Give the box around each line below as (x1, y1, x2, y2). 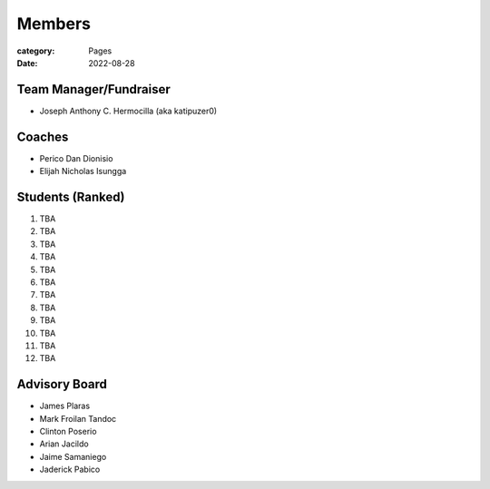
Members (16, 14, 91, 34)
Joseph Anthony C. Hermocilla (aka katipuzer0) (39, 105, 218, 116)
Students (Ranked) (16, 189, 125, 204)
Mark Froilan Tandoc (39, 413, 117, 424)
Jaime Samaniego (39, 451, 107, 462)
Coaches (16, 129, 69, 144)
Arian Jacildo (39, 438, 90, 449)
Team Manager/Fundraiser (16, 82, 171, 97)
